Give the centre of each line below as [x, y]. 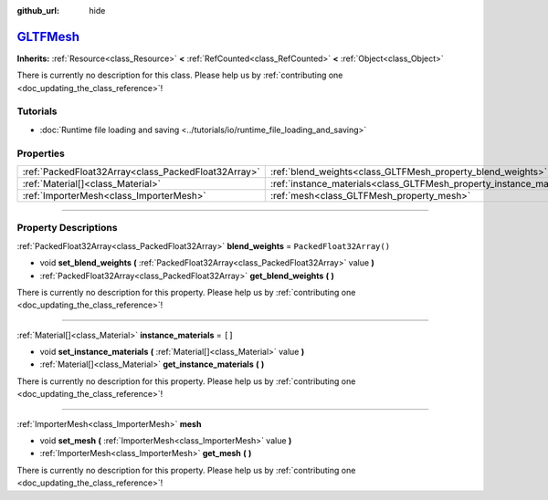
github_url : [38, 10]
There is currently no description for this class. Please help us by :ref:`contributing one [180, 75]
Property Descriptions [67, 228]
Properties [41, 153]
